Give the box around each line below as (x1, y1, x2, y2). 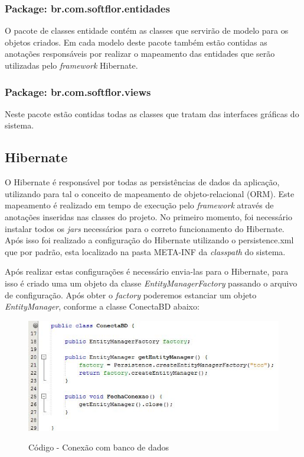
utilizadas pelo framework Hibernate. (5, 59, 138, 71)
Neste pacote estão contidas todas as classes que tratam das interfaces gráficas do (5, 107, 299, 120)
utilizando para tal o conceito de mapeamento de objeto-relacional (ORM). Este (5, 187, 295, 199)
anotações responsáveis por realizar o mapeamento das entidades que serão (5, 47, 275, 60)
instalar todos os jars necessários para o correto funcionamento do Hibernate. (5, 222, 285, 234)
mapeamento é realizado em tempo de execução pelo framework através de (5, 199, 274, 211)
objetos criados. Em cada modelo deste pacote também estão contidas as (5, 36, 267, 48)
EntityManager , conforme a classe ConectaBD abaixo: (5, 300, 200, 313)
